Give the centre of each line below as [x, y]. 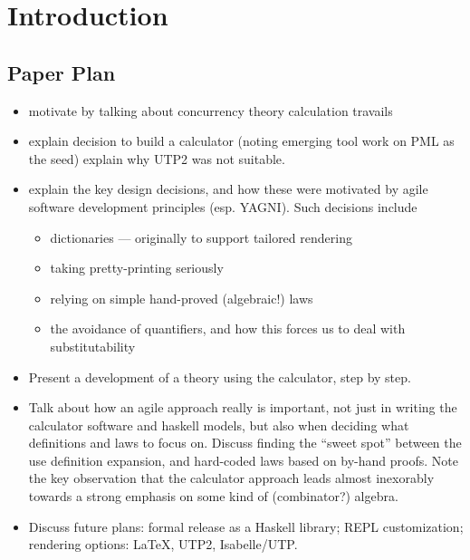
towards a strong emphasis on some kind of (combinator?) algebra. [213, 496]
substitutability [93, 346]
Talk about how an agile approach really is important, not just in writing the [243, 407]
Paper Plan [62, 72]
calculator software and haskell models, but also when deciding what [219, 425]
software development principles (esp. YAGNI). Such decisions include [223, 206]
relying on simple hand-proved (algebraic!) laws [182, 298]
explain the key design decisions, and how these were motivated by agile [228, 189]
